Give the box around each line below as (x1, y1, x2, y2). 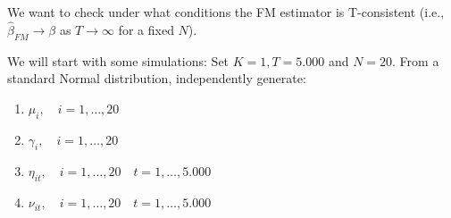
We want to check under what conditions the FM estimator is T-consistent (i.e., (7, 3, 445, 21)
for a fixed (118, 20, 174, 38)
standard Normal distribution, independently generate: (7, 69, 306, 88)
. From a (392, 51, 439, 70)
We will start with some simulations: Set (7, 51, 230, 70)
